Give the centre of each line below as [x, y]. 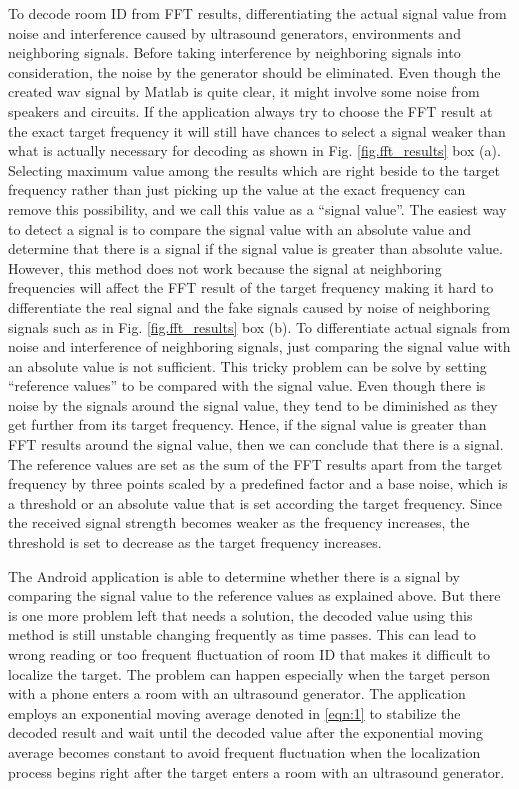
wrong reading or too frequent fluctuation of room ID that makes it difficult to [249, 654]
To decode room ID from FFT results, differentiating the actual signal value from [257, 13]
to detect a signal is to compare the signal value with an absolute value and [240, 228]
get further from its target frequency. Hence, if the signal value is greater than [247, 424]
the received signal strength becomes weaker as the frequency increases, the [239, 522]
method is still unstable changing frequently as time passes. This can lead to [242, 634]
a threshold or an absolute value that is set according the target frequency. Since [255, 502]
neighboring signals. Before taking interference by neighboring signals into [234, 52]
